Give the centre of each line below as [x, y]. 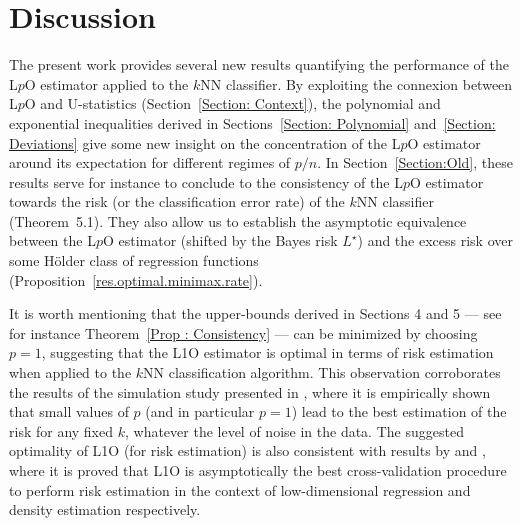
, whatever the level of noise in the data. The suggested [294, 430]
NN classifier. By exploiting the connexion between [356, 83]
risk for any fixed [61, 430]
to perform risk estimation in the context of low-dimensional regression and [240, 489]
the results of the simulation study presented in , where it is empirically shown [250, 391]
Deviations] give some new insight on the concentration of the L [205, 142]
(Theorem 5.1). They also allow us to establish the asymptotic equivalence [238, 220]
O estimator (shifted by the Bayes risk [220, 240]
